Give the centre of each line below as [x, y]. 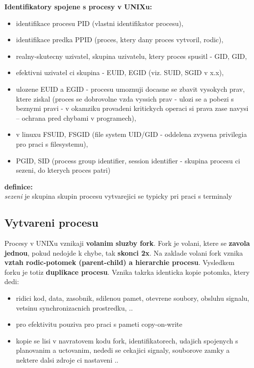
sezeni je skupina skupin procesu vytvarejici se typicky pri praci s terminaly [118, 196]
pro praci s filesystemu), [52, 144]
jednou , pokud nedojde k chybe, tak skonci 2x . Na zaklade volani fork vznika [124, 252]
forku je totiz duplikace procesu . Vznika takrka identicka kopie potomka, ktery [127, 272]
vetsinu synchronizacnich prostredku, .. [74, 307]
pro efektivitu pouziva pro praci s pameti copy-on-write [99, 324]
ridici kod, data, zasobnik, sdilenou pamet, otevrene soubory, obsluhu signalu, [133, 298]
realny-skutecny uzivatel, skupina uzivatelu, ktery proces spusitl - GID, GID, [131, 56]
